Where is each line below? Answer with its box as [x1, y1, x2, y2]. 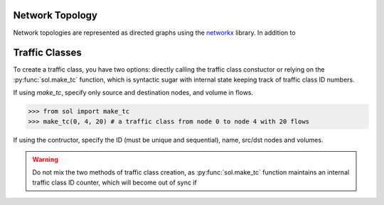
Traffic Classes [13, 47, 82, 59]
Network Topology [13, 9, 97, 21]
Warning [32, 155, 58, 163]
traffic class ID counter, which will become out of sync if [32, 178, 197, 187]
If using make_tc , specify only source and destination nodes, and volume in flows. [13, 89, 254, 97]
